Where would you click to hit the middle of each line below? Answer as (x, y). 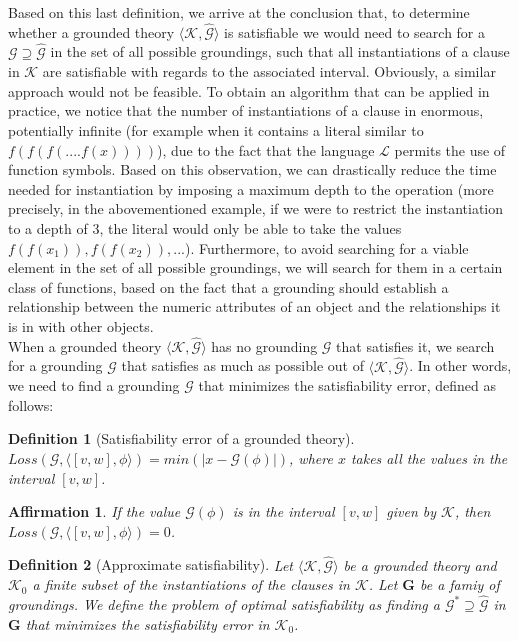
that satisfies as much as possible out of (242, 365)
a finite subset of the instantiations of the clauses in (191, 584)
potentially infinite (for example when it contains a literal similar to (216, 130)
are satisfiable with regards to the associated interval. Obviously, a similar (269, 71)
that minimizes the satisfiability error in (147, 623)
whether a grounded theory (91, 31)
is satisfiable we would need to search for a (355, 31)
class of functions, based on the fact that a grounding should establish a (228, 286)
